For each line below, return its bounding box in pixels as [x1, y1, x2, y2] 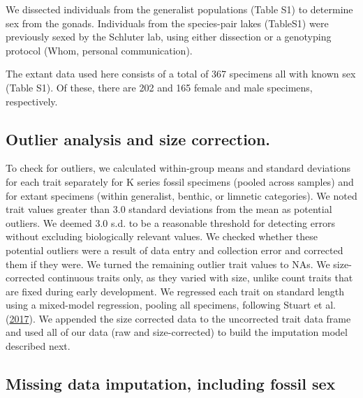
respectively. [6, 94, 58, 108]
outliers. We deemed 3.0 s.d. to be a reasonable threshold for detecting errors [6, 215, 335, 230]
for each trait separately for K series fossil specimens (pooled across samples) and [6, 174, 354, 189]
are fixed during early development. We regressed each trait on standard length [6, 283, 345, 298]
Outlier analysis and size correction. [6, 128, 271, 149]
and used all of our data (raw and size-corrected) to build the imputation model [6, 325, 348, 339]
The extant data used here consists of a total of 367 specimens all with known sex [6, 66, 356, 81]
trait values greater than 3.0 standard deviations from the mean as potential [6, 202, 332, 216]
